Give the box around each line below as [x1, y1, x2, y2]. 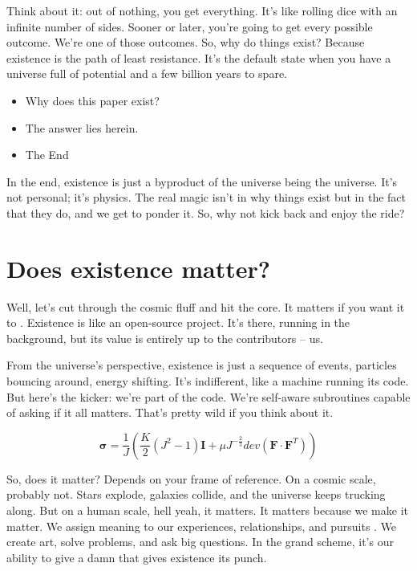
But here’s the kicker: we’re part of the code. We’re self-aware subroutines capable [6, 388, 411, 405]
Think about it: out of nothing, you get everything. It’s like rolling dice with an [6, 2, 398, 18]
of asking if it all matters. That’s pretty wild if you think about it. [6, 404, 334, 421]
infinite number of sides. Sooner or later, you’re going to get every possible [6, 18, 373, 35]
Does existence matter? [6, 251, 270, 284]
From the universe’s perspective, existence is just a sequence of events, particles [6, 357, 397, 373]
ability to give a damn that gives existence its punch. [6, 549, 267, 565]
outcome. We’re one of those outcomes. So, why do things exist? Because [6, 34, 365, 51]
